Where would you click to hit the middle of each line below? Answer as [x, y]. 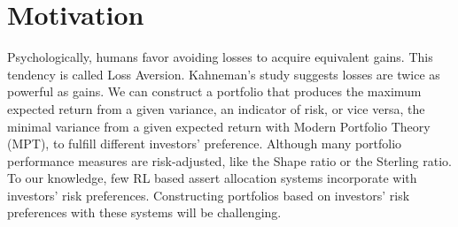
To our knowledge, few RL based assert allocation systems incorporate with [212, 178]
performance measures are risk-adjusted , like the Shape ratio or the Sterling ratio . [229, 160]
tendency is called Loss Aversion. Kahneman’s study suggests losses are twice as [224, 74]
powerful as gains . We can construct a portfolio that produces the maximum [214, 91]
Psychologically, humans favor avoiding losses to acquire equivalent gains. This [220, 57]
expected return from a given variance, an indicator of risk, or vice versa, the [216, 108]
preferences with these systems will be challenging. [144, 212]
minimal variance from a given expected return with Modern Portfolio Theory [219, 126]
